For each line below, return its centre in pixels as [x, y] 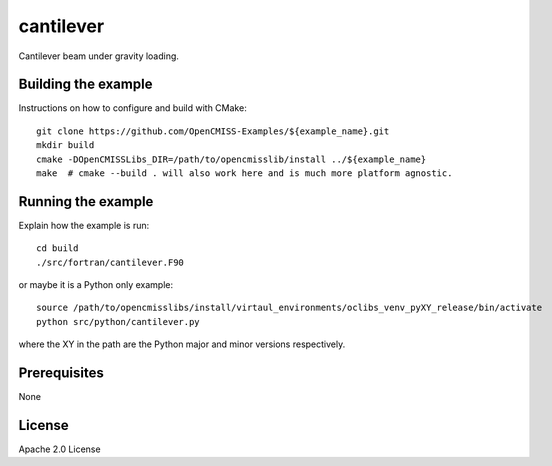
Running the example [86, 201]
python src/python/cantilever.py [118, 321]
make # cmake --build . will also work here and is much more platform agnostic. [244, 173]
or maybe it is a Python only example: [96, 285]
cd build [57, 248]
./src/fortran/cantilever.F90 [110, 262]
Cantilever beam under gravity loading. [99, 56]
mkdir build [65, 145]
